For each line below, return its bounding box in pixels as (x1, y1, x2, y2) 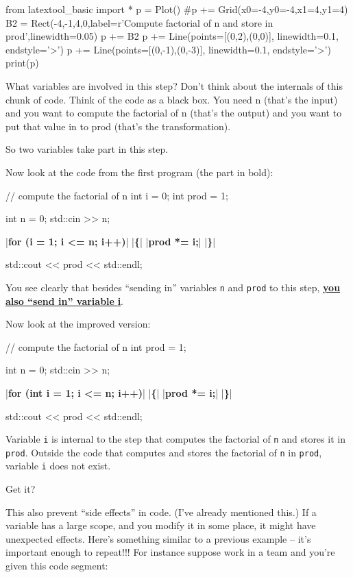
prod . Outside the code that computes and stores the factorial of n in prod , (5, 445, 322, 459)
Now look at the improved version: (5, 317, 151, 331)
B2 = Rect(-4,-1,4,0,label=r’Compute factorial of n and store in (5, 15, 273, 29)
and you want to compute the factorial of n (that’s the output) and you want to (5, 106, 342, 120)
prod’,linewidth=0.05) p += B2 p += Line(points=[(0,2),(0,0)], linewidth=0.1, (5, 29, 339, 43)
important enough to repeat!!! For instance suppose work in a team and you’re (5, 545, 335, 559)
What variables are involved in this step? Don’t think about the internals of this (5, 78, 343, 93)
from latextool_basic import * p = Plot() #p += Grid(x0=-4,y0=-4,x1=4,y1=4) (5, 2, 348, 16)
